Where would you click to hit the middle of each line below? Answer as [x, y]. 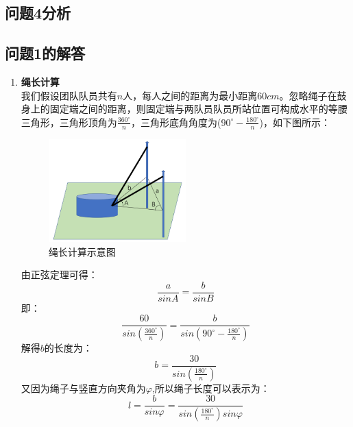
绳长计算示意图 [82, 251]
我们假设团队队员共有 [69, 95]
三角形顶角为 [88, 122]
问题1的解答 [45, 53]
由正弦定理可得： [59, 274]
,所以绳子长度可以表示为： [211, 388]
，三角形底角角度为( [176, 122]
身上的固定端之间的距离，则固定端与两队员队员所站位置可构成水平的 [174, 109]
